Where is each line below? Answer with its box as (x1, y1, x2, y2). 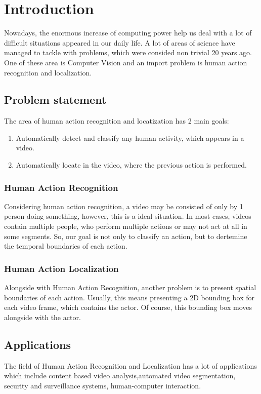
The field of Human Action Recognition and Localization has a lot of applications (4, 360, 257, 371)
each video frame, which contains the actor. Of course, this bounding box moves (4, 302, 252, 312)
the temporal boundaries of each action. (4, 241, 127, 251)
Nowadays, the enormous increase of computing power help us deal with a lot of (4, 27, 252, 38)
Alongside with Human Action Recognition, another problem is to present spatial (4, 282, 256, 293)
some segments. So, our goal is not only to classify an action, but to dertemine (4, 230, 247, 241)
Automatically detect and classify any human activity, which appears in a (16, 132, 244, 143)
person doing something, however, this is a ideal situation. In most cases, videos (4, 211, 251, 221)
